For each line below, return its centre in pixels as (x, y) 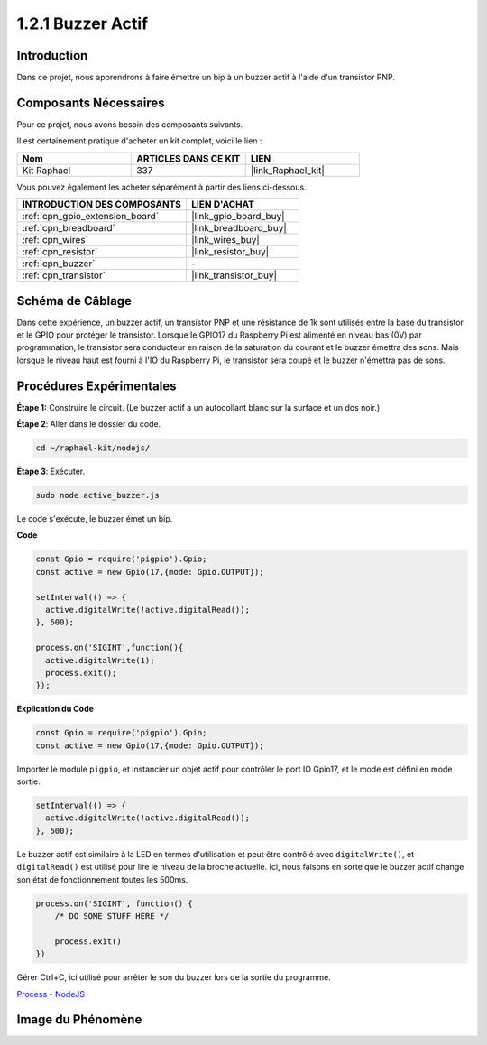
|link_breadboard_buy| (239, 228)
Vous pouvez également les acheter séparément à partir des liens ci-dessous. (161, 187)
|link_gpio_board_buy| (238, 217)
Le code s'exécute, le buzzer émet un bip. (95, 519)
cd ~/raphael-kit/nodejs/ (93, 448)
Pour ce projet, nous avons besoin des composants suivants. (130, 124)
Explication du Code (55, 709)
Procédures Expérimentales (96, 386)
